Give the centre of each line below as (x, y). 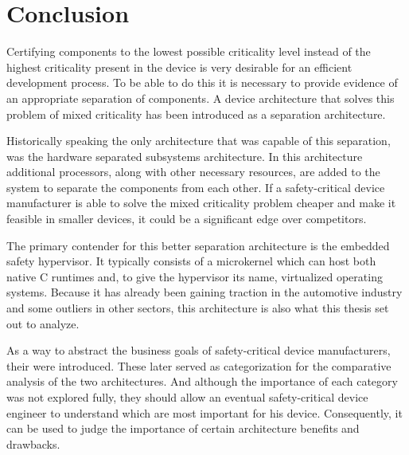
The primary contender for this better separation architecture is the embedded (198, 245)
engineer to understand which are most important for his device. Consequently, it (204, 412)
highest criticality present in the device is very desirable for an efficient (179, 67)
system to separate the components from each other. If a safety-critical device (196, 187)
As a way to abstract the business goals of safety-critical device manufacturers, (199, 350)
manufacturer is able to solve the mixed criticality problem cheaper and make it (201, 203)
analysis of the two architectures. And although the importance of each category (202, 381)
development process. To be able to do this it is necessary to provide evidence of (202, 82)
